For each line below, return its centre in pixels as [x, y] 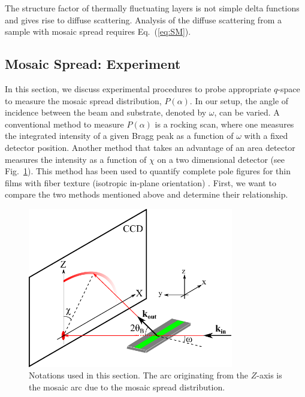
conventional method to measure [64, 124]
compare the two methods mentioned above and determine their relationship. [147, 194]
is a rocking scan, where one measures [224, 124]
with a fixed [266, 136]
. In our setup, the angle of [239, 100]
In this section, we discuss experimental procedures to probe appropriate [138, 88]
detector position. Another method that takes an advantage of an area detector [150, 147]
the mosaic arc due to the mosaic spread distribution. [127, 387]
